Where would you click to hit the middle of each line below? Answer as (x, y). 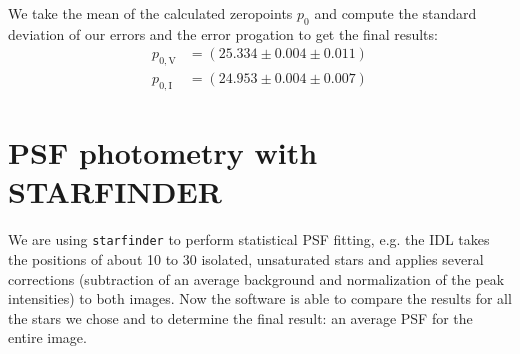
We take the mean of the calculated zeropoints (150, 13)
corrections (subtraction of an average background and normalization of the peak (256, 278)
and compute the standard (395, 13)
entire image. (47, 337)
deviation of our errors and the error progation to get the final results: (223, 33)
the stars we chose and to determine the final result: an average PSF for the (240, 317)
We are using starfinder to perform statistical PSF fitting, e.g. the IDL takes (249, 239)
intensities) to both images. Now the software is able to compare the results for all (260, 298)
